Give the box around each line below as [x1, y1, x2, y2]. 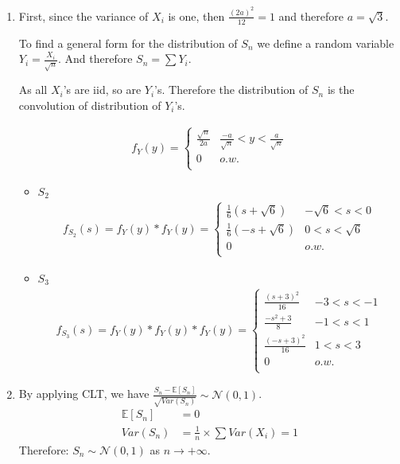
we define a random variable [257, 34, 394, 51]
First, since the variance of [18, 7, 149, 24]
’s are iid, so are [63, 81, 142, 98]
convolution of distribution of [18, 96, 161, 113]
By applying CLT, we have [18, 385, 150, 402]
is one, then [168, 7, 225, 24]
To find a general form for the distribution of [18, 34, 238, 51]
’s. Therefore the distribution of [154, 81, 309, 98]
